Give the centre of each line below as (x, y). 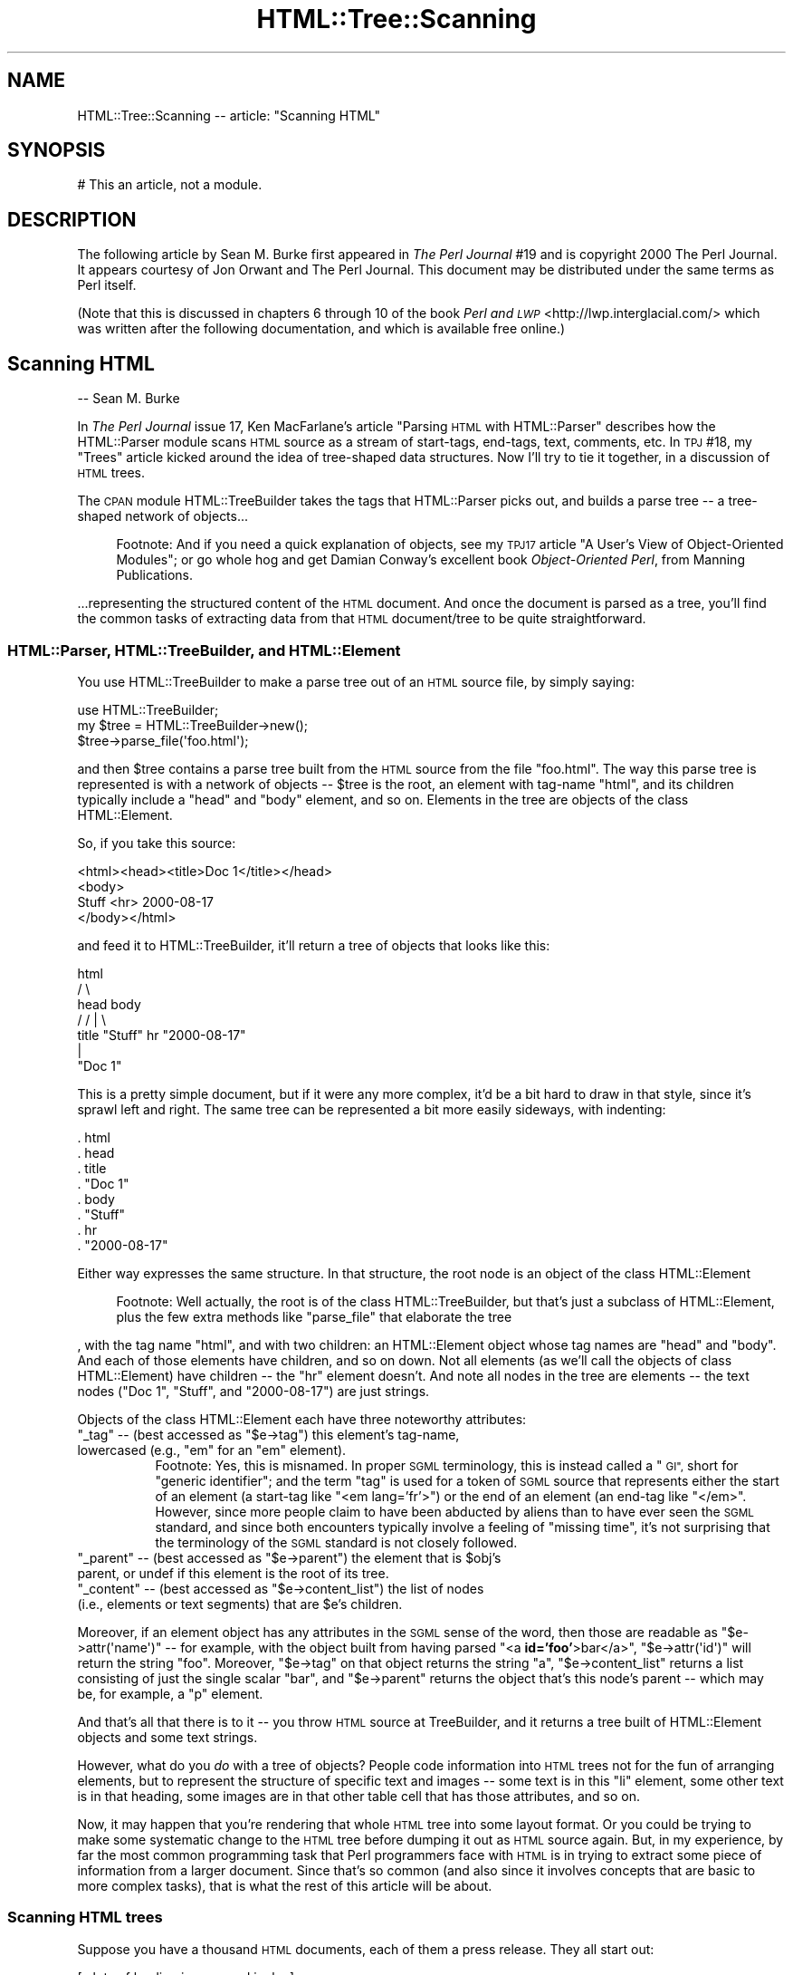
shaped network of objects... (163, 516)
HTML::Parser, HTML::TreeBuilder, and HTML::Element (204, 650)
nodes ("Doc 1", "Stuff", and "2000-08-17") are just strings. (253, 1391)
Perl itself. (107, 285)
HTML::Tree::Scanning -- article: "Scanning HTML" (229, 115)
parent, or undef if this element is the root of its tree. (233, 1573)
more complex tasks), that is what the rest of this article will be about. (285, 1885)
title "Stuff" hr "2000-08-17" (162, 1035)
